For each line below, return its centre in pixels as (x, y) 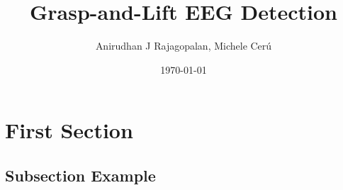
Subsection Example (80, 175)
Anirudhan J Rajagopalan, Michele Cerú (184, 46)
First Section (69, 130)
